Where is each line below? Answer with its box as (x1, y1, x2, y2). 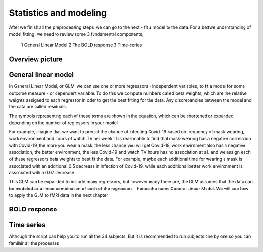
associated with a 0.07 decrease (9, 169, 74, 175)
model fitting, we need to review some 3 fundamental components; (9, 31, 144, 37)
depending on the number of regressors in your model (9, 120, 118, 126)
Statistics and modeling (9, 7, 107, 18)
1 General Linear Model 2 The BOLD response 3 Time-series (21, 42, 142, 48)
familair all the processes (9, 240, 59, 246)
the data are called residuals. (9, 104, 67, 110)
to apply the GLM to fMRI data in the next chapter (9, 192, 108, 198)
